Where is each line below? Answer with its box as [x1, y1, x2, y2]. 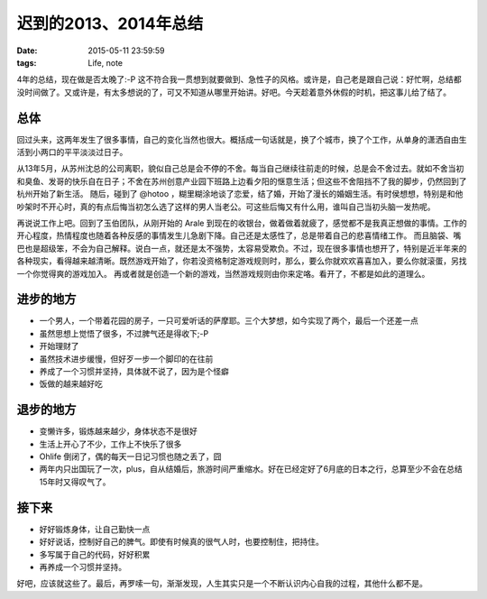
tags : [16, 57, 37, 68]
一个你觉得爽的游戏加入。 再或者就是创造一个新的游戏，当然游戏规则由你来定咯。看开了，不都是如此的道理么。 [16, 268, 430, 279]
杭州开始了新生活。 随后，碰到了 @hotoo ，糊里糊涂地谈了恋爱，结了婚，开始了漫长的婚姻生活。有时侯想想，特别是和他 [16, 189, 464, 199]
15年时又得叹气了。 [39, 476, 111, 487]
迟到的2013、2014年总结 [16, 14, 204, 33]
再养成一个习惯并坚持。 [39, 561, 126, 572]
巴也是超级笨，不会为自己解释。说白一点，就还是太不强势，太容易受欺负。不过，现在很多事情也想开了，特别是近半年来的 [16, 243, 467, 253]
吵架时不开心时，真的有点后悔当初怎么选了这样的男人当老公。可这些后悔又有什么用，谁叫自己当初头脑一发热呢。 [16, 201, 436, 212]
